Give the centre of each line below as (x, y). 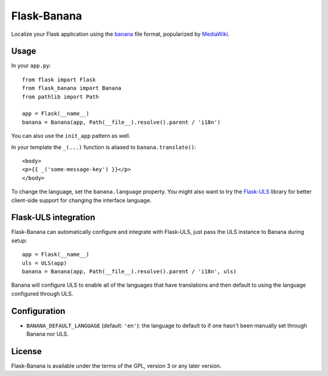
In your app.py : (31, 66)
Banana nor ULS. (48, 334)
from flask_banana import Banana (72, 88)
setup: (19, 241)
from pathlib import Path (61, 97)
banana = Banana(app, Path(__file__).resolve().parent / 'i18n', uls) (129, 271)
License (26, 351)
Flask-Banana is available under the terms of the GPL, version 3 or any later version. (116, 366)
